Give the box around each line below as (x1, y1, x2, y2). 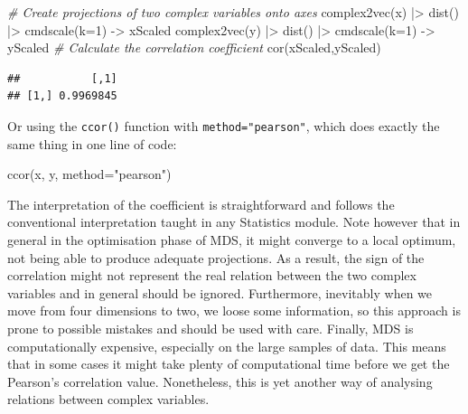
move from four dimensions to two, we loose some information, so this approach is (7, 301, 461, 320)
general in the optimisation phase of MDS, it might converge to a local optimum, (7, 231, 456, 249)
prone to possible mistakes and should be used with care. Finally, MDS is (7, 318, 414, 337)
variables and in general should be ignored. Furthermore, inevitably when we (7, 283, 433, 302)
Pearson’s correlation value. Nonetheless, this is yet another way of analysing (7, 372, 433, 390)
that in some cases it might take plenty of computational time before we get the (7, 354, 450, 373)
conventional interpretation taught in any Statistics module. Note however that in (7, 212, 461, 231)
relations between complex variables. (7, 390, 210, 409)
